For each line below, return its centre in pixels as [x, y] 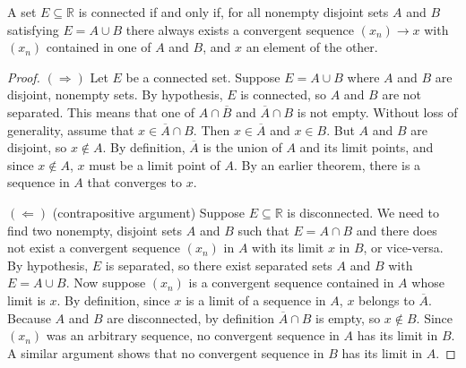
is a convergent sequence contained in [291, 282]
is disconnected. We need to [363, 212]
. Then [211, 129]
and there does [397, 230]
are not [401, 94]
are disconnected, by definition [191, 317]
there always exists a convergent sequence [240, 29]
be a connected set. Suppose [203, 77]
